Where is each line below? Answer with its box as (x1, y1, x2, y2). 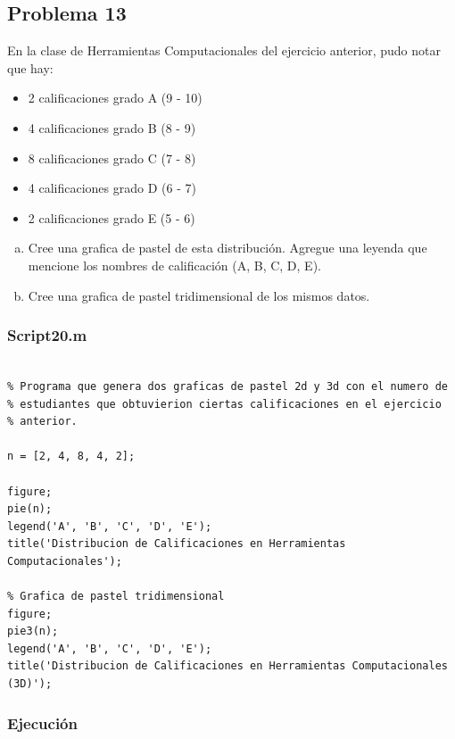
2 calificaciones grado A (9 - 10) (28, 88, 203, 107)
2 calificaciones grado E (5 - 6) (28, 208, 195, 227)
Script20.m (7, 324, 87, 346)
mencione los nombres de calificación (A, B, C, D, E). (28, 255, 321, 274)
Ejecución (7, 711, 78, 734)
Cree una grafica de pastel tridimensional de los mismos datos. (28, 286, 370, 304)
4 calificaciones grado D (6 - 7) (28, 179, 196, 197)
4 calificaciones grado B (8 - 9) (28, 118, 196, 137)
